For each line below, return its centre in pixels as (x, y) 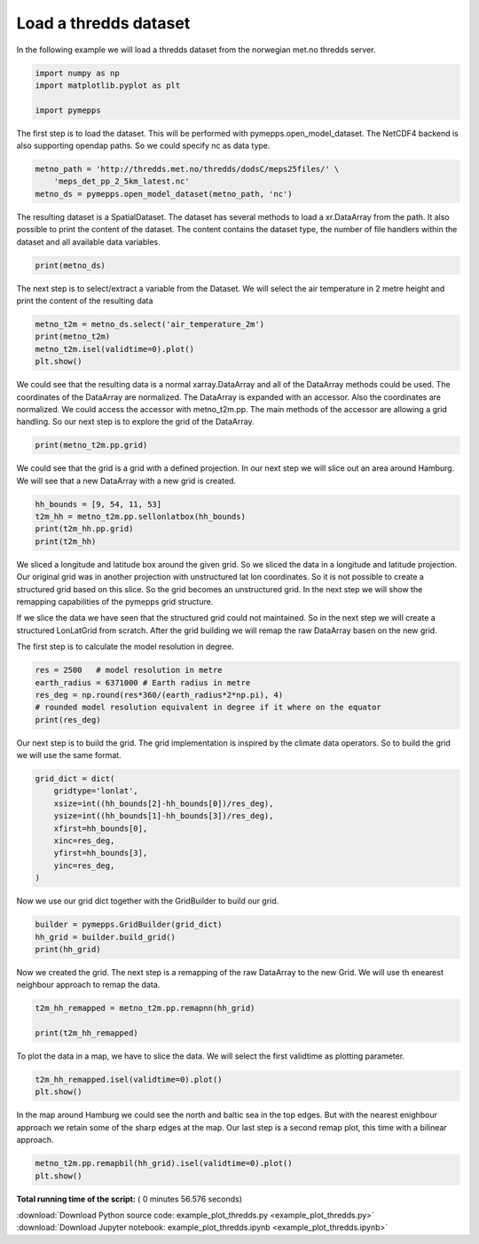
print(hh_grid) (68, 949)
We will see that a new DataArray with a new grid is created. (126, 481)
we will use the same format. (69, 755)
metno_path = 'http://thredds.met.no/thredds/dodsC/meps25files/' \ (187, 169)
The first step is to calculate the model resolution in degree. (125, 646)
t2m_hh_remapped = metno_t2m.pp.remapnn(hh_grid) (145, 1008)
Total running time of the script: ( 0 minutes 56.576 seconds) (130, 1199)
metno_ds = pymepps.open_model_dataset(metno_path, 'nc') (164, 194)
